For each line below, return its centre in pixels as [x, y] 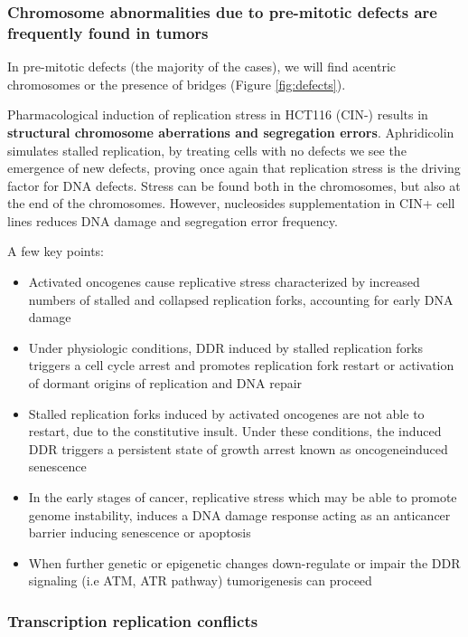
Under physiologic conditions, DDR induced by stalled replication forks [226, 347]
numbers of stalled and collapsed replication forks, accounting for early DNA [241, 299]
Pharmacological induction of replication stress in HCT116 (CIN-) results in [218, 114]
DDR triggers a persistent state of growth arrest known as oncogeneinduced [238, 448]
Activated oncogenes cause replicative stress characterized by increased [224, 282]
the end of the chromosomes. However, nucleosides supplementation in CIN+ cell [231, 203]
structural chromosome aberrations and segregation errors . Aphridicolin [231, 132]
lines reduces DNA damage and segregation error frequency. [173, 220]
